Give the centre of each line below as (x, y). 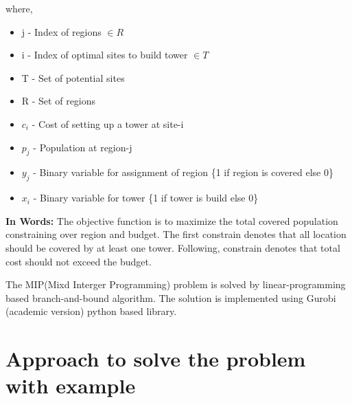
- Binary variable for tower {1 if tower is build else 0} (146, 198)
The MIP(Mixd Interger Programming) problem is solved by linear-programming (176, 284)
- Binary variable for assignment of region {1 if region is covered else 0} (183, 172)
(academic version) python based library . (91, 311)
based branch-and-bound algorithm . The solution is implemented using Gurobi (171, 297)
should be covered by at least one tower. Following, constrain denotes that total (173, 247)
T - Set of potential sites (73, 77)
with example (71, 385)
